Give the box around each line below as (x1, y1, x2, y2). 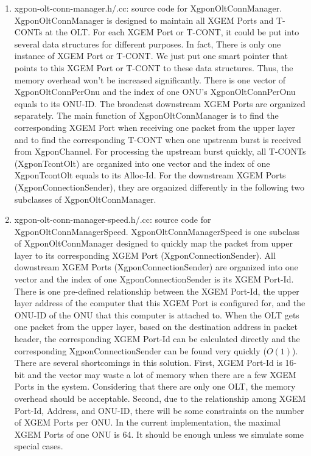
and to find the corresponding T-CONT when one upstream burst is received (14, 133, 301, 146)
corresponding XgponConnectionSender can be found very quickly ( (14, 344, 267, 357)
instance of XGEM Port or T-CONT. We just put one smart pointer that (14, 49, 288, 62)
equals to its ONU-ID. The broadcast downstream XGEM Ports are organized (14, 97, 306, 110)
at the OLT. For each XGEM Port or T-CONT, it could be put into (45, 26, 299, 38)
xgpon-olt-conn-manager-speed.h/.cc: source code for (14, 213, 211, 226)
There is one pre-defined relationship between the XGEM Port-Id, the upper (14, 284, 299, 297)
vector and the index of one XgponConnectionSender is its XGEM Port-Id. (14, 273, 294, 286)
